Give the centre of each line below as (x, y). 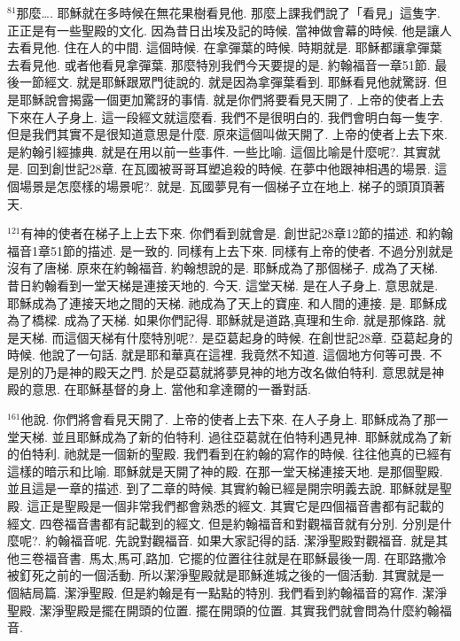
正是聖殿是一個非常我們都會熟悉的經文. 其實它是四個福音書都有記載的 (242, 506)
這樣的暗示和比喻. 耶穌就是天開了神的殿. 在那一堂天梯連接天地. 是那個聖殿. (225, 471)
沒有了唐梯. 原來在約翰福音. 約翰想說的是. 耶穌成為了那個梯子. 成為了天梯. (223, 268)
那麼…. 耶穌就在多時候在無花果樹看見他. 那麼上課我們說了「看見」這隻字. (228, 12)
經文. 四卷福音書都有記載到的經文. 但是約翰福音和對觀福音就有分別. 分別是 (223, 523)
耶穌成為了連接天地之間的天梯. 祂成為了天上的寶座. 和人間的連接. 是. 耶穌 (221, 302)
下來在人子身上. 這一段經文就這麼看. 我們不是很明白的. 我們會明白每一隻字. (225, 116)
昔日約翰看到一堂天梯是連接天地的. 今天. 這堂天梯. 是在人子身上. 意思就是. (223, 285)
